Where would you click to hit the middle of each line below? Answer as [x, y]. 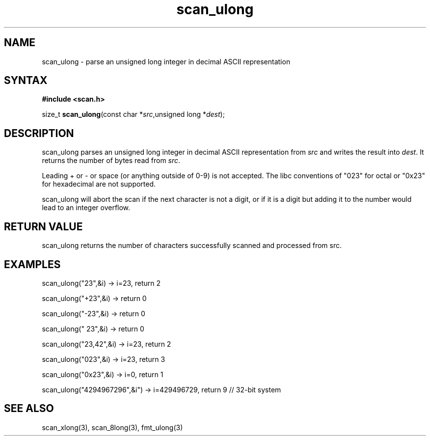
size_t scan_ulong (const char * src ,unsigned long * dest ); [133, 114]
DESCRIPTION [39, 133]
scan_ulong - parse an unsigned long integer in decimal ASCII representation [166, 61]
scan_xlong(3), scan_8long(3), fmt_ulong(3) [112, 427]
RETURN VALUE [43, 226]
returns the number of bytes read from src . [111, 161]
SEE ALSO [29, 409]
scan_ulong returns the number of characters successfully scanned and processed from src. [192, 246]
